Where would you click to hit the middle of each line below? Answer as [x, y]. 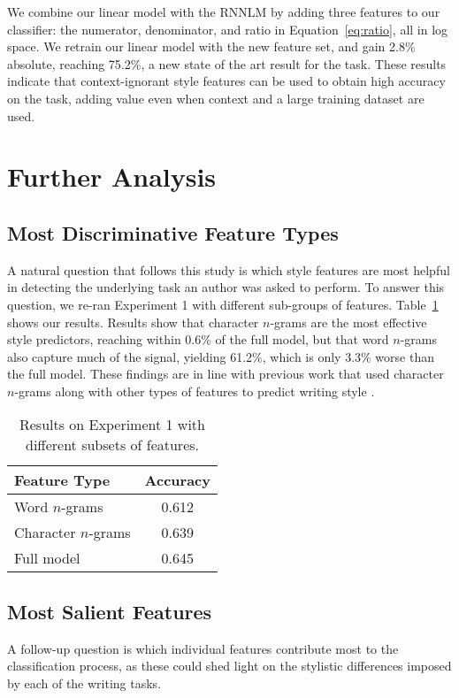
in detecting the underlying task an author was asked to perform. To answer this [226, 287]
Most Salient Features [110, 611]
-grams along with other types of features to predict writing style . [195, 391]
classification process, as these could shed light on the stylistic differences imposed [229, 666]
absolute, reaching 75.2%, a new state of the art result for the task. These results [227, 63]
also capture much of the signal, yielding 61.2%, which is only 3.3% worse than [221, 356]
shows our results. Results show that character [133, 322]
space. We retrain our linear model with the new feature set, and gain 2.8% [211, 46]
